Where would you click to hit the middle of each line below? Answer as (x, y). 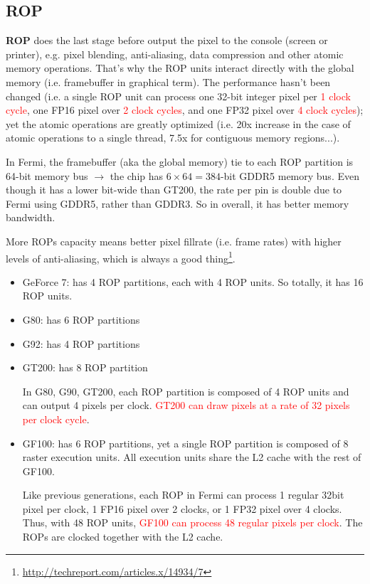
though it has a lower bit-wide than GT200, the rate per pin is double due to (174, 190)
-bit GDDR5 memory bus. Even (290, 175)
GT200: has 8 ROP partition (85, 367)
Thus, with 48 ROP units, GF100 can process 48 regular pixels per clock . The (192, 522)
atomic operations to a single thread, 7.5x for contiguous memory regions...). (173, 138)
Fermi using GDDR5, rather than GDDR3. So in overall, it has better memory (178, 203)
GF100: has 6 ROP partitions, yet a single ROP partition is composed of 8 (185, 443)
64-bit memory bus (47, 175)
